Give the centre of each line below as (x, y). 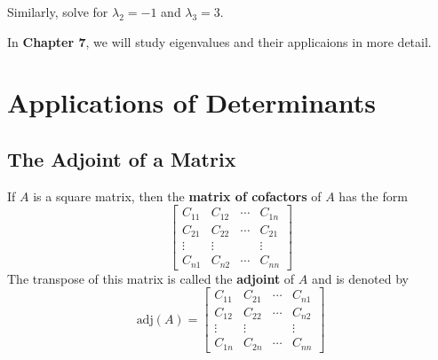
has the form (373, 196)
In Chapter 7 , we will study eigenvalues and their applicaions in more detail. (219, 41)
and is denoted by (360, 278)
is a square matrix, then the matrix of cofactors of (177, 196)
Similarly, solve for (58, 12)
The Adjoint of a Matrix (122, 158)
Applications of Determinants (191, 102)
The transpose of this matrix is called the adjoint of (151, 278)
